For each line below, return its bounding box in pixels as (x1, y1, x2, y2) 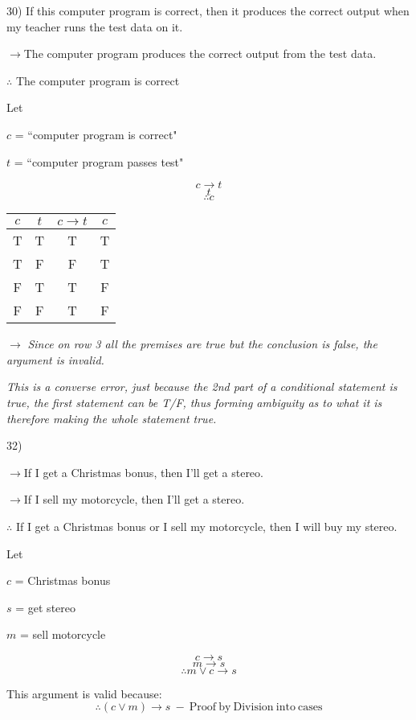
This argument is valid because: (6, 685, 162, 701)
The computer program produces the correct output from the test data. (23, 45, 377, 62)
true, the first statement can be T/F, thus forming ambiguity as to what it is (6, 393, 382, 410)
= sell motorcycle (19, 626, 106, 643)
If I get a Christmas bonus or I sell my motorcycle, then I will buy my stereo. (15, 517, 398, 534)
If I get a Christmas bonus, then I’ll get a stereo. (23, 463, 263, 480)
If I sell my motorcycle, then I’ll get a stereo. (23, 491, 245, 508)
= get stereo (15, 599, 75, 615)
